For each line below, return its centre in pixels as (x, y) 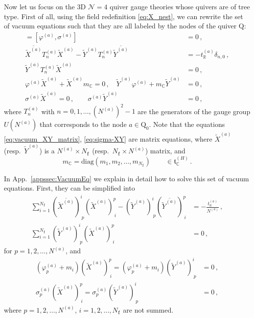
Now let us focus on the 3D (45, 6)
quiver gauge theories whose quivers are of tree (180, 6)
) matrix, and (165, 151)
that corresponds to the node (83, 124)
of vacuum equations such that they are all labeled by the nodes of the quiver (120, 26)
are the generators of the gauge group (194, 111)
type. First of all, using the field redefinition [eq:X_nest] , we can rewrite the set (124, 16)
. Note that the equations (187, 124)
